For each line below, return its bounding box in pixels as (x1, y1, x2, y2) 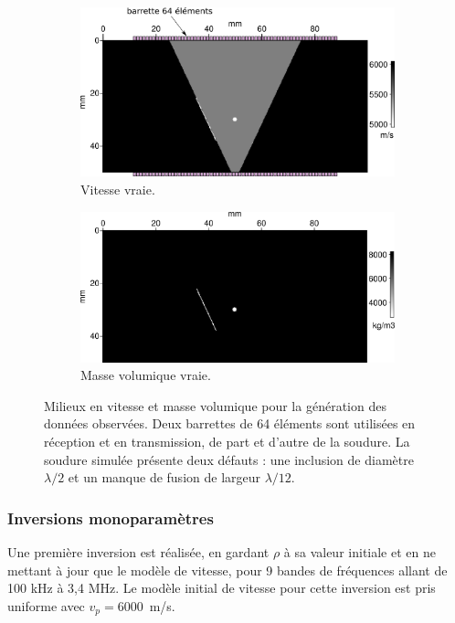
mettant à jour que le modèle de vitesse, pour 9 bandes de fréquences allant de (7, 560, 448, 579)
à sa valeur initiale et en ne (283, 542, 436, 561)
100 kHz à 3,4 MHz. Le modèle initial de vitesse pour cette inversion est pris (7, 578, 436, 597)
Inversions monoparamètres (7, 506, 214, 529)
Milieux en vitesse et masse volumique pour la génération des (44, 396, 386, 415)
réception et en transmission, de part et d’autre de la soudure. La (44, 431, 410, 450)
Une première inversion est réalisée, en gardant (7, 542, 270, 561)
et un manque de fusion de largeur (68, 468, 261, 487)
